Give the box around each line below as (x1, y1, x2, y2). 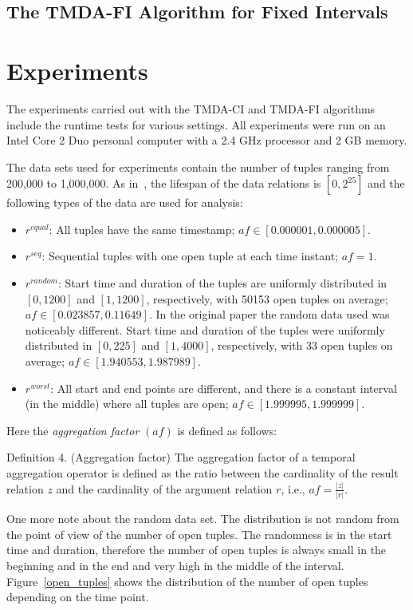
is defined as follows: (177, 422, 277, 438)
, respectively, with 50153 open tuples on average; (146, 290, 388, 307)
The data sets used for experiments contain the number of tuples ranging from (6, 158, 390, 175)
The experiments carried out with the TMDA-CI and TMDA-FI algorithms (6, 100, 376, 117)
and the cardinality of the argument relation (56, 480, 273, 497)
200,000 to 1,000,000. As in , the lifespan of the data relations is (6, 175, 321, 192)
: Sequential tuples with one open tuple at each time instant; (41, 248, 339, 264)
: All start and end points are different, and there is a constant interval (50, 379, 397, 396)
